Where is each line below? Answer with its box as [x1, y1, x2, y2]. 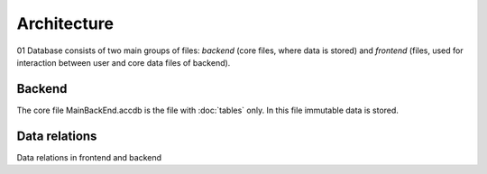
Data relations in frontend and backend [16, 151, 162, 162]
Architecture [16, 14, 115, 33]
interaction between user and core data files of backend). [16, 57, 231, 68]
